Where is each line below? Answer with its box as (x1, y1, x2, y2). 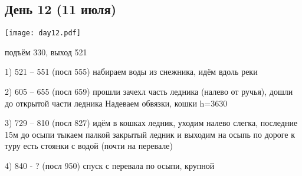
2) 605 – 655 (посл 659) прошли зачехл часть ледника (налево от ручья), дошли (5, 85, 293, 98)
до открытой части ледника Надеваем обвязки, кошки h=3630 (5, 97, 228, 109)
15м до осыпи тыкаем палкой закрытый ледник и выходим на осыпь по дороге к (5, 128, 296, 140)
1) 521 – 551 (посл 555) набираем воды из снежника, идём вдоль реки (5, 65, 258, 78)
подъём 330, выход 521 (5, 45, 87, 58)
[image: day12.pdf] (5, 29, 81, 38)
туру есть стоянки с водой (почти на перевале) (5, 140, 173, 152)
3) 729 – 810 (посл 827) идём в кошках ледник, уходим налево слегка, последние (5, 117, 298, 129)
